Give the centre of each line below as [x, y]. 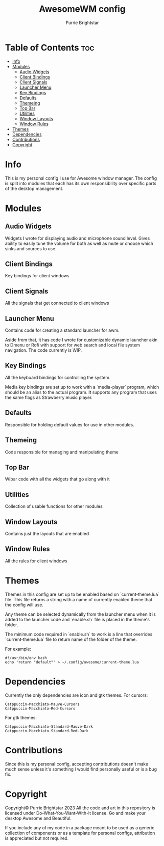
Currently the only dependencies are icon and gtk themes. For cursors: [77, 695]
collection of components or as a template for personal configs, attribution [80, 833]
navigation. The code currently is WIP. [44, 350]
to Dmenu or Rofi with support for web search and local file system [73, 345]
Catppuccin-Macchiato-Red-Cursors [40, 708]
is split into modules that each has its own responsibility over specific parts [81, 183]
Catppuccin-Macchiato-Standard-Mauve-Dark [49, 727]
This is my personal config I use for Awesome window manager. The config [81, 178]
